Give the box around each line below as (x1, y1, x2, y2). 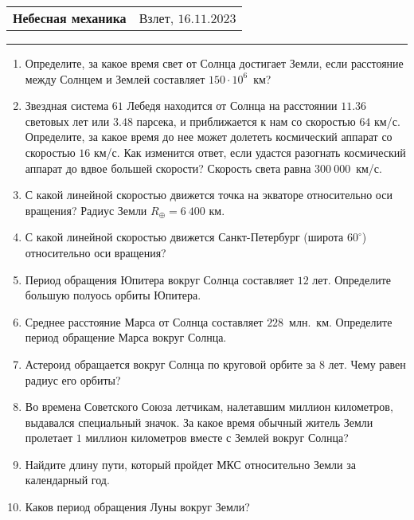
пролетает (25, 429, 73, 446)
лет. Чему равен (328, 355, 406, 372)
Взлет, (139, 9, 174, 27)
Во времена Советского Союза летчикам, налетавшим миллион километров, (25, 398, 393, 415)
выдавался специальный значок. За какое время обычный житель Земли (25, 413, 373, 430)
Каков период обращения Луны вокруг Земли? (25, 498, 250, 515)
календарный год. (25, 471, 110, 488)
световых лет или (25, 112, 110, 129)
